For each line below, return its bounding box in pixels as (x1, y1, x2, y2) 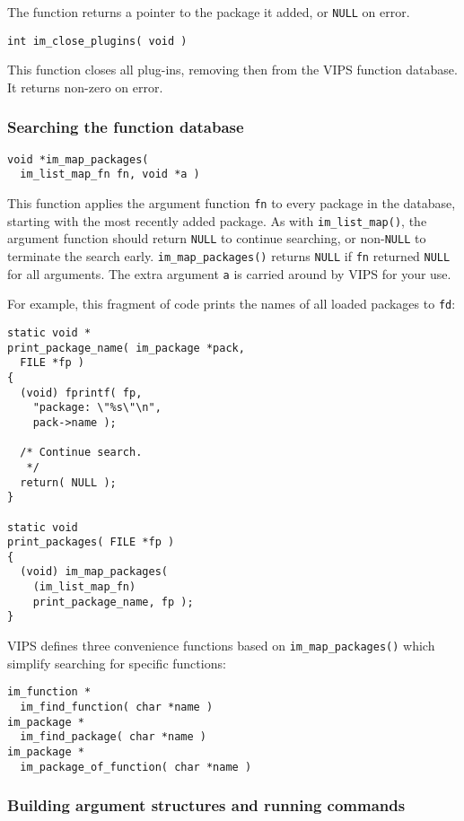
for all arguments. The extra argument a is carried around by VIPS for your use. (7, 264, 451, 283)
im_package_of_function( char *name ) (20, 760, 252, 773)
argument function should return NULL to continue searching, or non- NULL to (7, 229, 426, 248)
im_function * (7, 686, 92, 699)
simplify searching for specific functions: (7, 653, 226, 672)
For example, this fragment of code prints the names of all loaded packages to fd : (7, 294, 456, 313)
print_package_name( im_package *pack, (7, 341, 245, 354)
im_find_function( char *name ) (20, 701, 214, 713)
